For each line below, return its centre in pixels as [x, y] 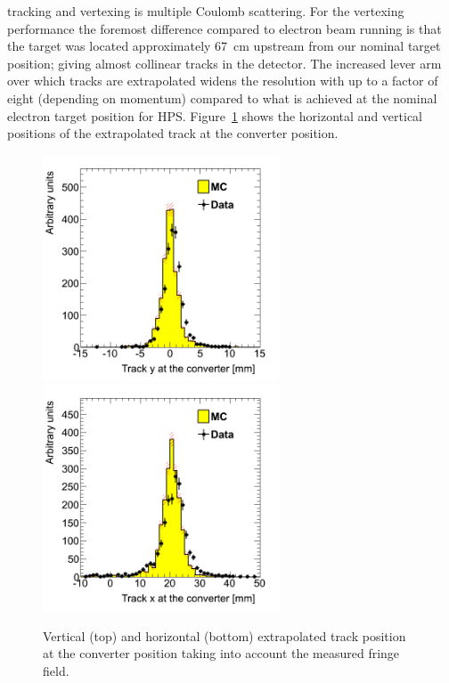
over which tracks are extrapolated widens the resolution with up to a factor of [223, 81]
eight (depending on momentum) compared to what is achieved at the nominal [222, 98]
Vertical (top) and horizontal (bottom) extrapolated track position [224, 635]
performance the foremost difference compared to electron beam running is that [224, 28]
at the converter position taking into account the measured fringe [221, 653]
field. [56, 670]
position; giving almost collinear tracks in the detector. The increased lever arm [224, 63]
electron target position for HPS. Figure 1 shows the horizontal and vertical [215, 115]
